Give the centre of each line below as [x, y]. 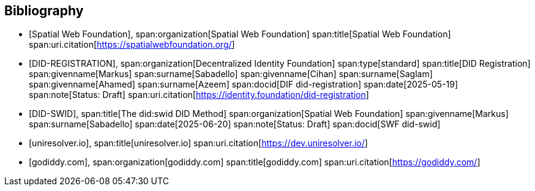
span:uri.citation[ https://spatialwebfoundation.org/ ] [132, 45]
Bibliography [44, 11]
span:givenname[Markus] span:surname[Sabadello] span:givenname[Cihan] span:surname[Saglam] [231, 74]
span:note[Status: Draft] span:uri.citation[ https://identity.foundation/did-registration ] [199, 95]
